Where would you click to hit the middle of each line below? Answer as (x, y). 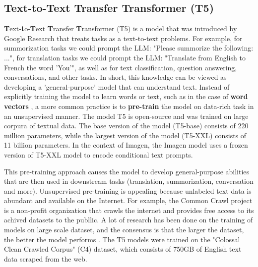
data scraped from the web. (46, 258)
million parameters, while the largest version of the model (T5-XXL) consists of (125, 135)
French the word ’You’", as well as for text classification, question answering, (121, 67)
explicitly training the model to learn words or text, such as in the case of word (126, 96)
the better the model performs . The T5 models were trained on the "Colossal (122, 239)
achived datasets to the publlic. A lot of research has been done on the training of (129, 220)
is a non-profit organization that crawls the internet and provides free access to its (129, 210)
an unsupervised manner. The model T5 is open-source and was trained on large (126, 116)
